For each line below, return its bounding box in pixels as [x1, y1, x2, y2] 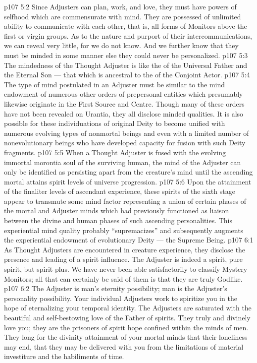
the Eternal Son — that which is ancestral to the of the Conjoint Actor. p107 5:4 [4, 69, 250, 80]
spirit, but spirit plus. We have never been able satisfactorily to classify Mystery [4, 264, 248, 274]
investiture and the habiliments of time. [4, 351, 124, 362]
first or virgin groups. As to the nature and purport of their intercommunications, [4, 30, 252, 41]
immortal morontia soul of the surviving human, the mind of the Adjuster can [4, 157, 241, 167]
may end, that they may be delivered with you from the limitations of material [4, 341, 244, 352]
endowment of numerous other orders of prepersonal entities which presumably [4, 89, 243, 99]
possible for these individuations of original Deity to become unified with [4, 118, 225, 128]
